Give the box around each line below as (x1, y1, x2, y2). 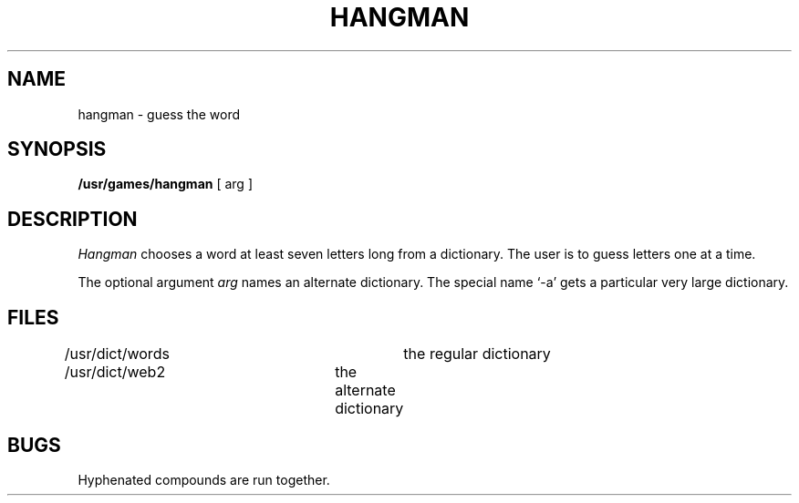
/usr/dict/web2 (64, 363, 166, 382)
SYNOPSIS (7, 138, 107, 161)
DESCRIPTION (7, 207, 138, 231)
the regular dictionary (403, 344, 551, 364)
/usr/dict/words (64, 344, 170, 364)
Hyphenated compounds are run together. (78, 471, 330, 488)
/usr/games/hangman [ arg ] (78, 176, 253, 192)
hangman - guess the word (78, 106, 241, 122)
